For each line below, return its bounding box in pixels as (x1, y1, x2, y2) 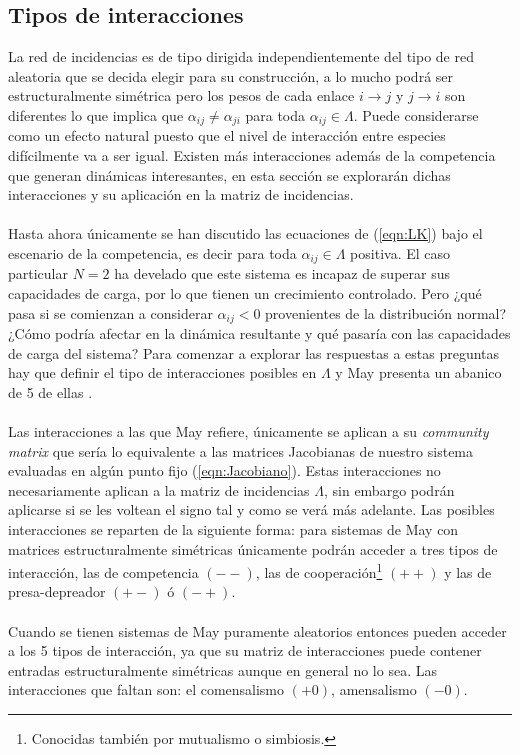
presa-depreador (8, 581, 106, 602)
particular (8, 263, 68, 284)
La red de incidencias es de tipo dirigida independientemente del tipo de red (8, 46, 474, 67)
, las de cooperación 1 (255, 559, 383, 582)
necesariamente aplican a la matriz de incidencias (8, 479, 310, 500)
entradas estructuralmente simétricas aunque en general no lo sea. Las (8, 659, 437, 680)
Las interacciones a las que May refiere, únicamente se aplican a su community (8, 421, 489, 442)
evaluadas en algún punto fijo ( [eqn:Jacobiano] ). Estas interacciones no (8, 460, 441, 481)
